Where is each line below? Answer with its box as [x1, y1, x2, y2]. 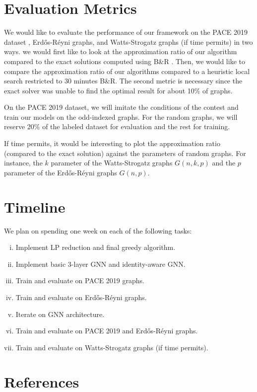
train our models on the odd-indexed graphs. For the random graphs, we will [4, 111, 238, 122]
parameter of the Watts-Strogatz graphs [51, 157, 173, 168]
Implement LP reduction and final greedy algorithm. [15, 242, 176, 252]
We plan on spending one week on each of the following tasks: [4, 225, 192, 235]
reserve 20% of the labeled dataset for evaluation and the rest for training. [4, 121, 230, 132]
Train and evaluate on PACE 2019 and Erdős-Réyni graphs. [15, 325, 198, 336]
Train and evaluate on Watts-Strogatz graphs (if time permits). [15, 342, 208, 352]
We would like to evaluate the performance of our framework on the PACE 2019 [4, 27, 248, 37]
